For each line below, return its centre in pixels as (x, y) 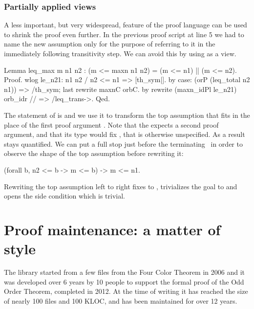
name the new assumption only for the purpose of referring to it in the (110, 44)
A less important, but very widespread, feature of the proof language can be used (126, 25)
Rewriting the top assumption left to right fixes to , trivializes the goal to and (121, 186)
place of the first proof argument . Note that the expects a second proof (111, 124)
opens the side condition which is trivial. (65, 196)
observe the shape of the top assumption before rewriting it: (94, 153)
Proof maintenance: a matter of (112, 229)
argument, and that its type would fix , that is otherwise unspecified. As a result (125, 134)
